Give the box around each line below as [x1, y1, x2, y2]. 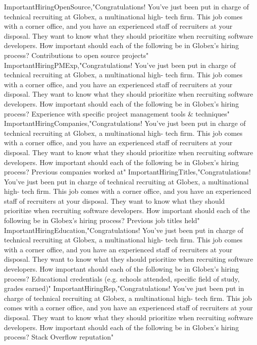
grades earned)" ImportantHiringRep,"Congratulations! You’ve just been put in [4, 283, 244, 293]
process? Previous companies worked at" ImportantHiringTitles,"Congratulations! [4, 167, 251, 177]
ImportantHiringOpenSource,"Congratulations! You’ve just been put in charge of [4, 1, 249, 11]
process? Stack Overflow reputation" [4, 332, 114, 342]
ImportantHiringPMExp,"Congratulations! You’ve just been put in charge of [4, 59, 236, 70]
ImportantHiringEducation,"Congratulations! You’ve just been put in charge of [4, 225, 244, 235]
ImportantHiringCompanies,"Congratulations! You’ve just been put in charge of [4, 118, 246, 128]
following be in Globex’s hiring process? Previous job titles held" [4, 215, 200, 226]
